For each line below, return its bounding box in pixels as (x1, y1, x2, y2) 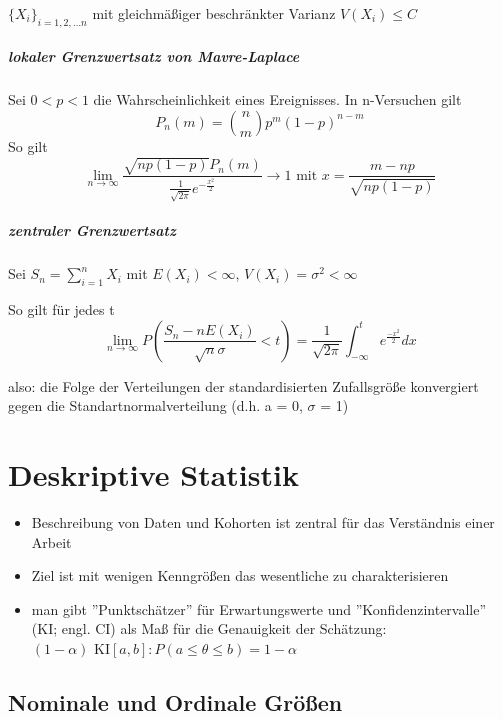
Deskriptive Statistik (8, 453, 299, 494)
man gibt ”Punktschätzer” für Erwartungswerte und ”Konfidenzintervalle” (31, 598, 487, 619)
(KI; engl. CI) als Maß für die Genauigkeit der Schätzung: (31, 618, 387, 639)
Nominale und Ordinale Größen (8, 686, 343, 717)
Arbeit (31, 531, 72, 552)
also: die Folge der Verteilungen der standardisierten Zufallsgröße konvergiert (8, 375, 479, 396)
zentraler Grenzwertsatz (8, 220, 176, 241)
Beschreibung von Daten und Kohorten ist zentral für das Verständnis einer (31, 511, 495, 532)
